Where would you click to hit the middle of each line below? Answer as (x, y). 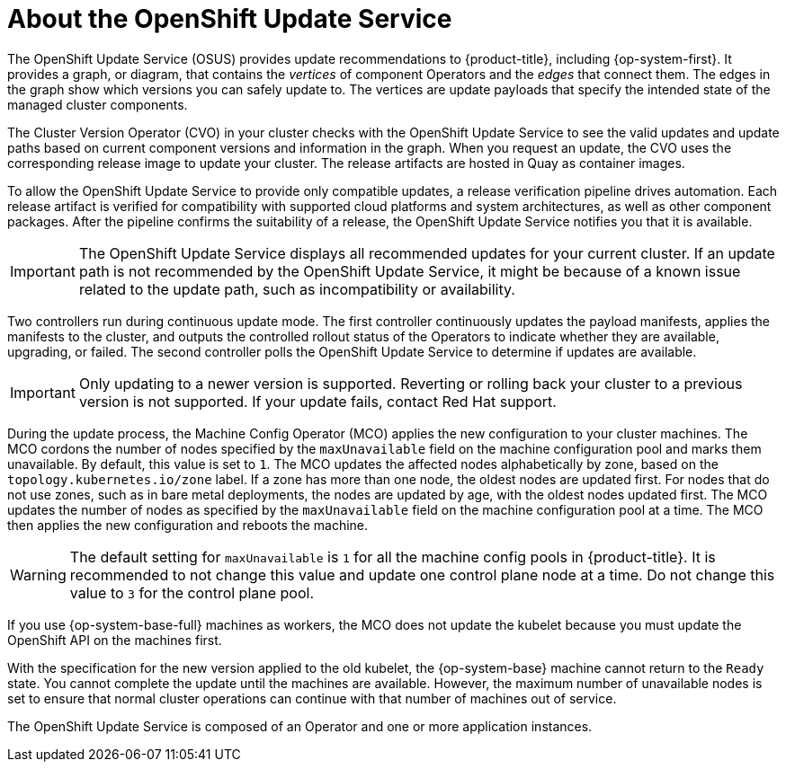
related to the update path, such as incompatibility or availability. (297, 289)
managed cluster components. (98, 104)
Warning (38, 575)
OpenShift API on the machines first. (115, 640)
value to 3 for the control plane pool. (192, 592)
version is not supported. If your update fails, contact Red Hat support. (317, 401)
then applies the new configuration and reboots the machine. (188, 525)
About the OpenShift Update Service (230, 19)
